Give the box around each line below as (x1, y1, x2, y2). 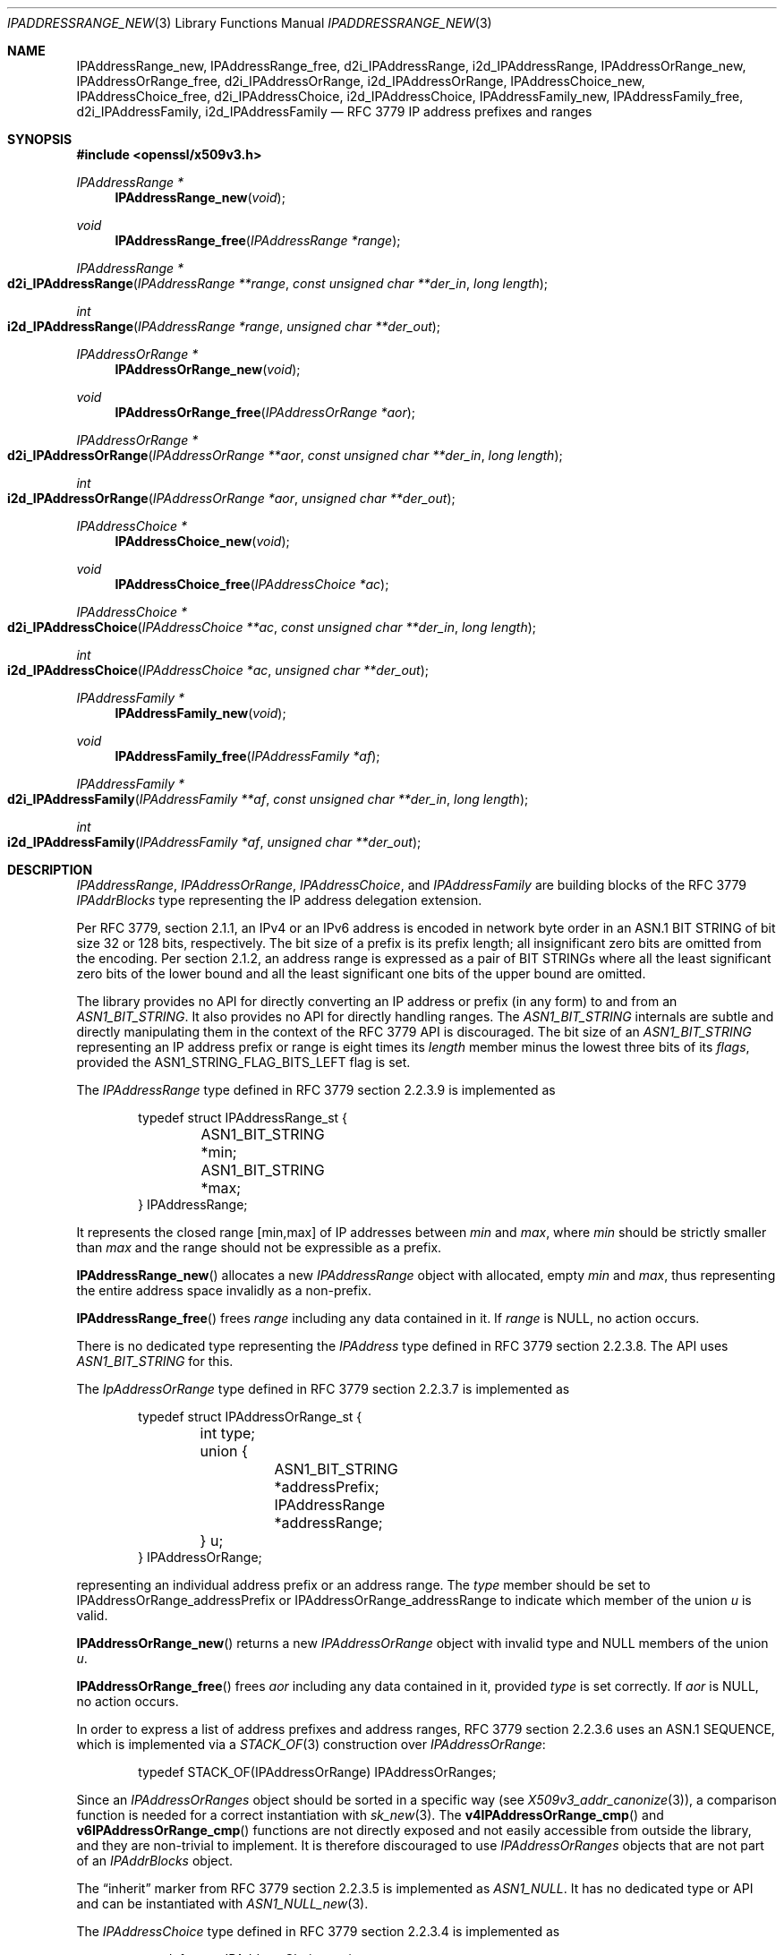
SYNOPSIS (7, 132, 72, 147)
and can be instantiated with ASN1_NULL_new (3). (76, 1896, 369, 1911)
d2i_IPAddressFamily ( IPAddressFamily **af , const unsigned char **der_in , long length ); (7, 791, 529, 807)
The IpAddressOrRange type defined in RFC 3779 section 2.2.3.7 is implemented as (76, 1381, 570, 1396)
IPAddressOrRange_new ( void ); (115, 362, 301, 377)
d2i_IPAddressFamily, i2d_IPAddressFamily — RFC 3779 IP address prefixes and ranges (76, 104, 592, 119)
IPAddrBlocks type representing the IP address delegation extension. (76, 892, 482, 908)
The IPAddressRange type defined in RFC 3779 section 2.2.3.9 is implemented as (76, 1082, 556, 1097)
